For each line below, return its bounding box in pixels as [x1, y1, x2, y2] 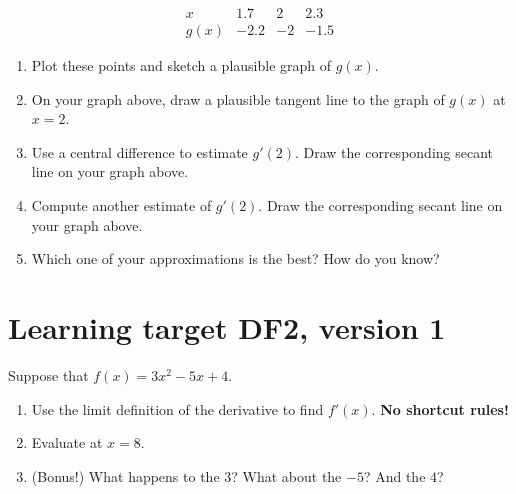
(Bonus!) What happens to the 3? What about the [31, 465, 342, 486]
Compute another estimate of [31, 195, 212, 216]
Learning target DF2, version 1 [8, 307, 446, 347]
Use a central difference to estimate [31, 141, 248, 162]
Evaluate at [31, 432, 103, 453]
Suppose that [8, 364, 89, 385]
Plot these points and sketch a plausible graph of [31, 55, 332, 76]
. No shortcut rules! [371, 398, 509, 419]
